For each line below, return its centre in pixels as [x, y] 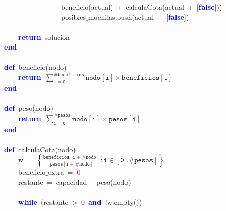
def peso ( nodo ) [29, 108]
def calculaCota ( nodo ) [40, 149]
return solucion [44, 37]
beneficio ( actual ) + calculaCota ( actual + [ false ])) [142, 7]
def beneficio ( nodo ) [35, 67]
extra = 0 [64, 172]
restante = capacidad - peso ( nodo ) [74, 182]
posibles [73, 17]
